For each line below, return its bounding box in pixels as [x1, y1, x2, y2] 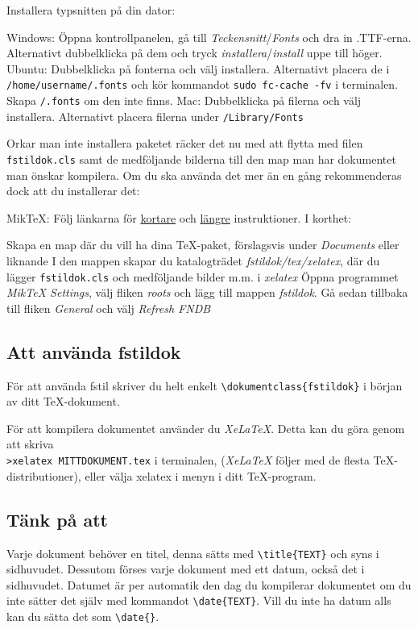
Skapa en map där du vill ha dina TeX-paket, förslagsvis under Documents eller [6, 236, 399, 253]
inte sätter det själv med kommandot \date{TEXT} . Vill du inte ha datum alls [6, 592, 391, 609]
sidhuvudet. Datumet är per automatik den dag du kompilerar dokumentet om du [6, 576, 412, 593]
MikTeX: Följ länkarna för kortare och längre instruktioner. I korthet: [6, 209, 352, 226]
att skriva [6, 435, 54, 452]
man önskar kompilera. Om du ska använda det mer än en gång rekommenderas [6, 166, 402, 183]
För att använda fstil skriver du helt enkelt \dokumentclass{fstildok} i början [6, 377, 403, 394]
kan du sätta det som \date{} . [6, 608, 159, 624]
